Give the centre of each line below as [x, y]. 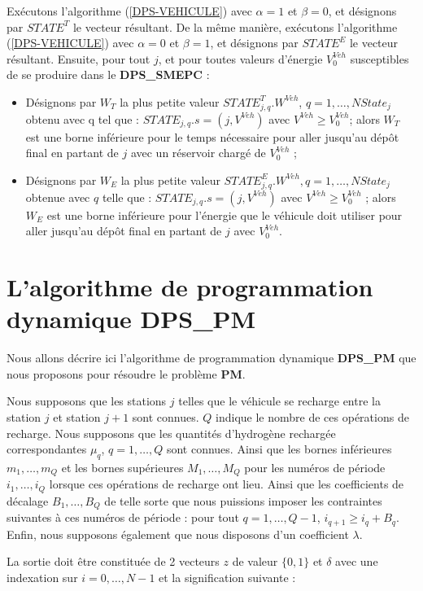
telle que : [127, 197]
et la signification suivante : [227, 577]
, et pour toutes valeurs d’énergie [240, 58]
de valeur [255, 561]
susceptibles [379, 58]
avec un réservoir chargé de [198, 153]
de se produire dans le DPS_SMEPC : [108, 74]
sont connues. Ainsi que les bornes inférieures [279, 449]
